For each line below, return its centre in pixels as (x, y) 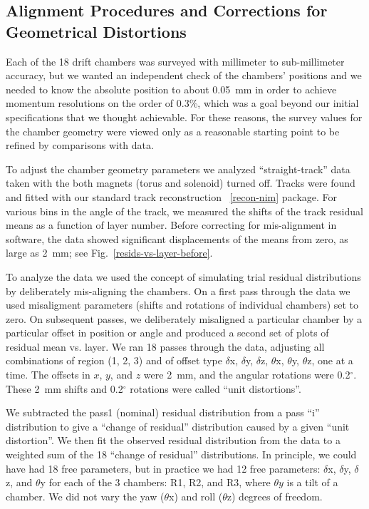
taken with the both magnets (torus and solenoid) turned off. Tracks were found (181, 183)
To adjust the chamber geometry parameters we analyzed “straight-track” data (178, 169)
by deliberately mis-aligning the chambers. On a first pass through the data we (178, 291)
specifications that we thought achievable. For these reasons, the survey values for (184, 117)
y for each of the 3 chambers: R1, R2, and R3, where (155, 482)
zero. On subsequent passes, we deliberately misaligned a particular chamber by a (184, 318)
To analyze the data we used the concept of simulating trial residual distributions (183, 276)
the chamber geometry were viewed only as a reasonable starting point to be (173, 131)
